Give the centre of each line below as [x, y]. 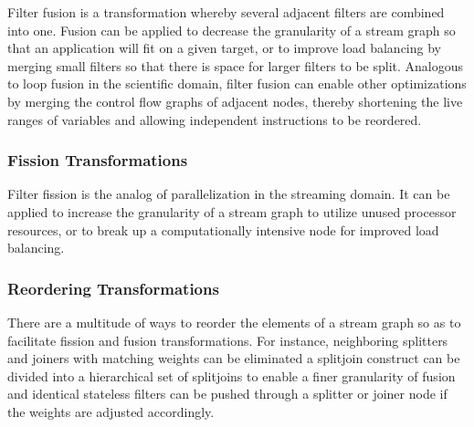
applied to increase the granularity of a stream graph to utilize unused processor [232, 211]
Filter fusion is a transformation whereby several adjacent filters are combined [226, 12]
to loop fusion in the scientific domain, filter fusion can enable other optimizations [237, 83]
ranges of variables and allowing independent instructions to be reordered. [215, 119]
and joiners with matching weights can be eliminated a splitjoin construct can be [234, 358]
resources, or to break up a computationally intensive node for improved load [223, 229]
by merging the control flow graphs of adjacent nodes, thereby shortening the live [235, 101]
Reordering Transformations [113, 288]
